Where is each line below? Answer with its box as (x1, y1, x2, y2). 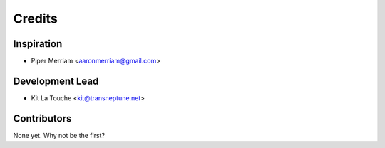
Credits (13, 11, 58, 26)
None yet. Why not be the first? (13, 131, 106, 139)
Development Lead (13, 75, 99, 87)
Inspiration (13, 38, 63, 50)
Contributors (13, 112, 72, 125)
